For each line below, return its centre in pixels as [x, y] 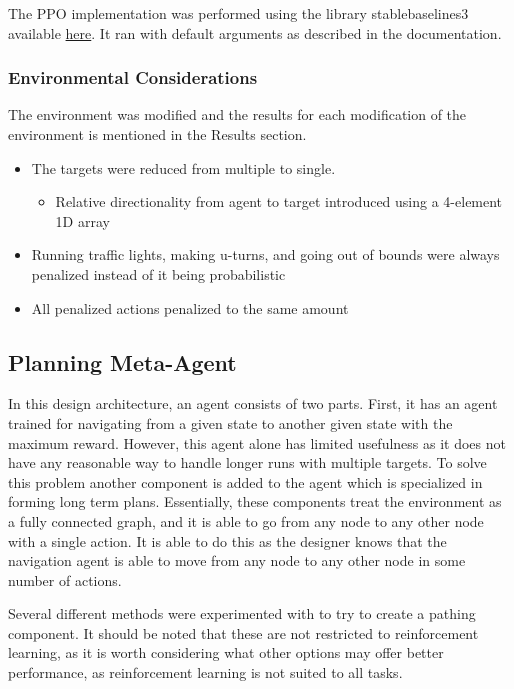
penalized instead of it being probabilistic [158, 273]
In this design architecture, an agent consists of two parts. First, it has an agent [253, 403]
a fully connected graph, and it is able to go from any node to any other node [246, 520]
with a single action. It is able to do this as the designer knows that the [227, 540]
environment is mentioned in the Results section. [157, 134]
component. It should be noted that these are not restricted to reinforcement [243, 632]
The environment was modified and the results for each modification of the [237, 114]
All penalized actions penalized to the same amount [190, 307]
